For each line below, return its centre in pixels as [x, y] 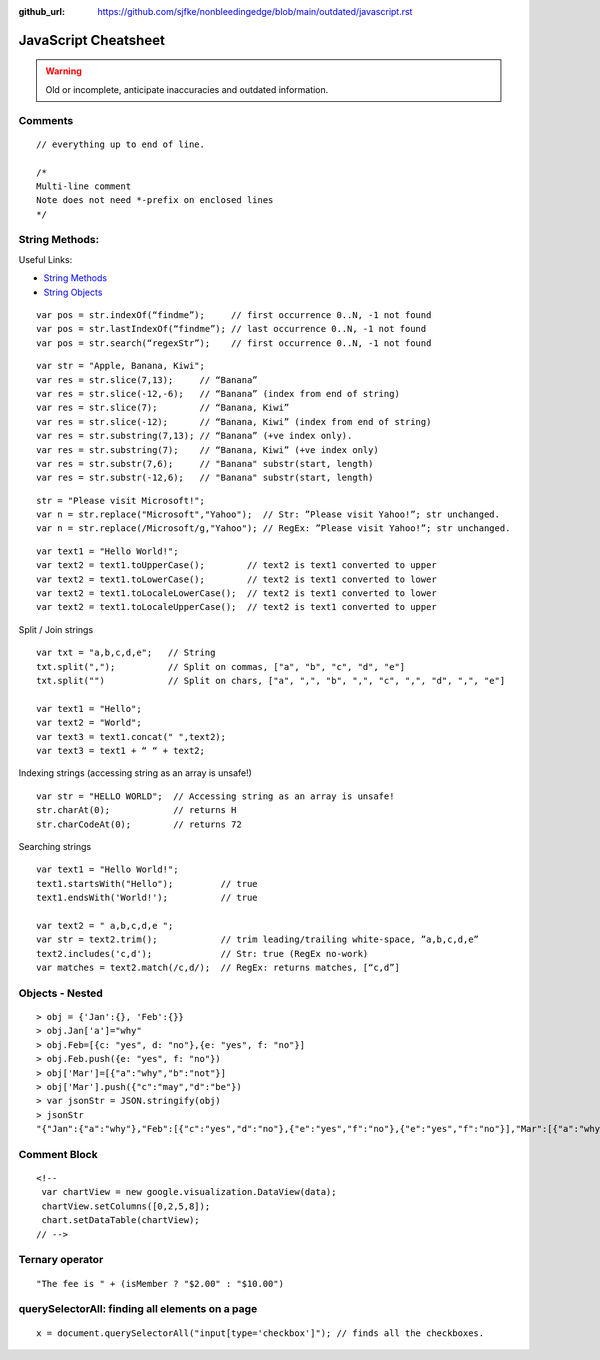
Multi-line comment [84, 186]
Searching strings [55, 846]
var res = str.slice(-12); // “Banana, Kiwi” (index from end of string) [234, 421]
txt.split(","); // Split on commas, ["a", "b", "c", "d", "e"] [221, 666]
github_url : [41, 11]
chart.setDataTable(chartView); [120, 1220]
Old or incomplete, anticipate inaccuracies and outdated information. [187, 89]
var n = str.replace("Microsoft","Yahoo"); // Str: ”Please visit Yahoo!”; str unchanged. [268, 514]
